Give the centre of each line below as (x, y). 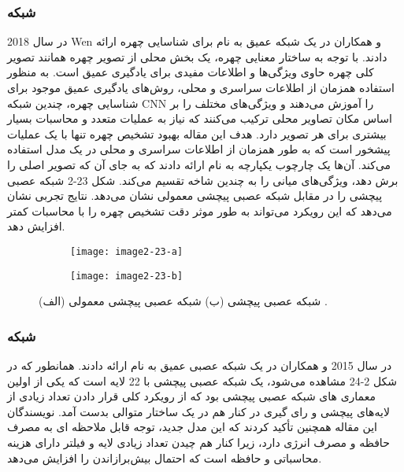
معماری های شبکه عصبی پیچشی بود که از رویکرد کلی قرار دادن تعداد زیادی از (191, 396)
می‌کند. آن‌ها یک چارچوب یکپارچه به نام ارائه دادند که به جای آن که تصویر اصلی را (199, 164)
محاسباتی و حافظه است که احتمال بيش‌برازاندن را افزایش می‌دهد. (165, 457)
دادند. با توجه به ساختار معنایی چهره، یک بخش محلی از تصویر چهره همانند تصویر (197, 56)
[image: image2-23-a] (127, 251)
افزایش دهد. (36, 226)
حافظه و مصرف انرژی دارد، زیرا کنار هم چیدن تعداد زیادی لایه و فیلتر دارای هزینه (198, 442)
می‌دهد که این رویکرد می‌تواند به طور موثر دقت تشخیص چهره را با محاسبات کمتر (200, 210)
